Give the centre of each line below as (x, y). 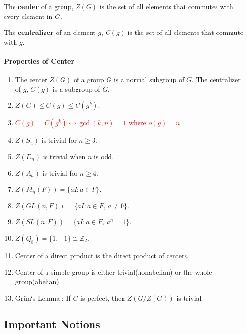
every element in (28, 16)
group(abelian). (38, 281)
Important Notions (52, 324)
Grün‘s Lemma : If (43, 297)
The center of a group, (39, 6)
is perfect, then (103, 297)
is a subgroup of (76, 89)
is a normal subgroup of (149, 79)
